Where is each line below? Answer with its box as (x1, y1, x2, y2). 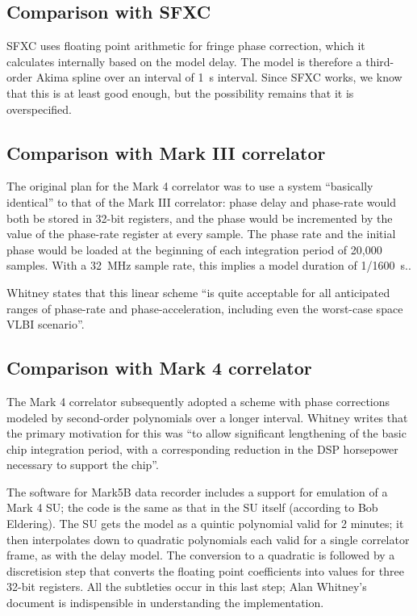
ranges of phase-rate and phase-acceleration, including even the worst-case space (6, 300, 403, 316)
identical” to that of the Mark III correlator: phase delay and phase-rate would (6, 193, 396, 210)
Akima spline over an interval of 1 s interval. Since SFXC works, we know (35, 69, 402, 86)
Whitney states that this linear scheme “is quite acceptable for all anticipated (6, 283, 390, 300)
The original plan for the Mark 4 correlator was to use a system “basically (6, 178, 373, 195)
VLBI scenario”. (6, 316, 85, 333)
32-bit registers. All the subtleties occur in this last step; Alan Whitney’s (6, 578, 367, 595)
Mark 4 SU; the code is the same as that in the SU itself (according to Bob (6, 499, 378, 516)
